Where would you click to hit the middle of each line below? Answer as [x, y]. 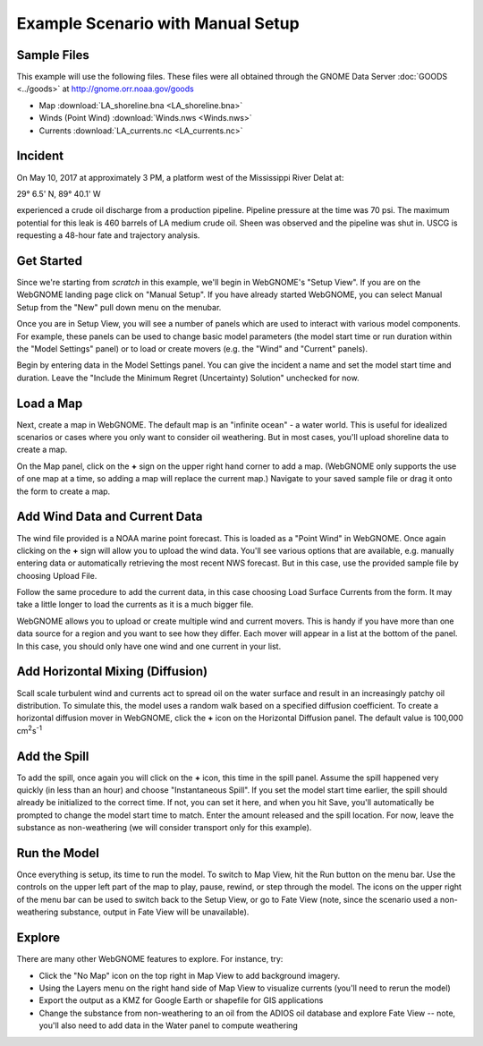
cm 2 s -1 [29, 730]
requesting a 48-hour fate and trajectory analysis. [108, 235]
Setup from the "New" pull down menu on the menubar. [119, 307]
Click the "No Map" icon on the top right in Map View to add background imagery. [190, 975]
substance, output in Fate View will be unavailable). [154, 912]
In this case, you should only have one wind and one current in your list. [149, 646]
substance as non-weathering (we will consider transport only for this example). [164, 828]
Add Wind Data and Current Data [110, 517]
